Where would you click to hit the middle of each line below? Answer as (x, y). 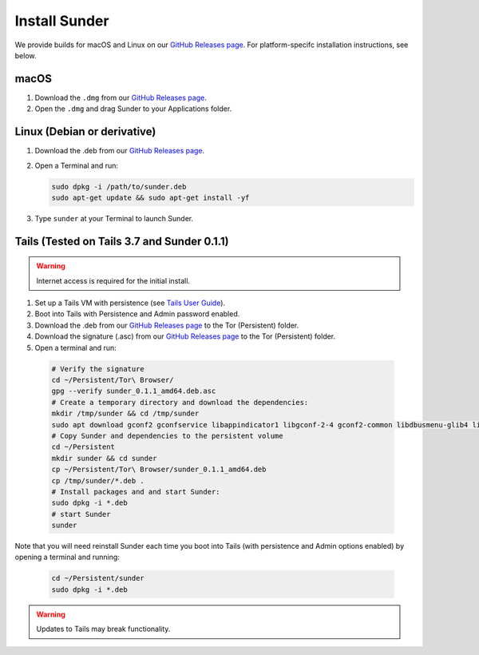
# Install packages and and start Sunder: (136, 492)
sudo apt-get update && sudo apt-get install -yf (150, 197)
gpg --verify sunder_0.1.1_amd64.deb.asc (134, 391)
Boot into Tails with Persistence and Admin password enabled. (137, 314)
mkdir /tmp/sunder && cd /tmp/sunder (125, 414)
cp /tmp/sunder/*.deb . (98, 480)
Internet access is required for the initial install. (113, 280)
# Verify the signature (98, 369)
